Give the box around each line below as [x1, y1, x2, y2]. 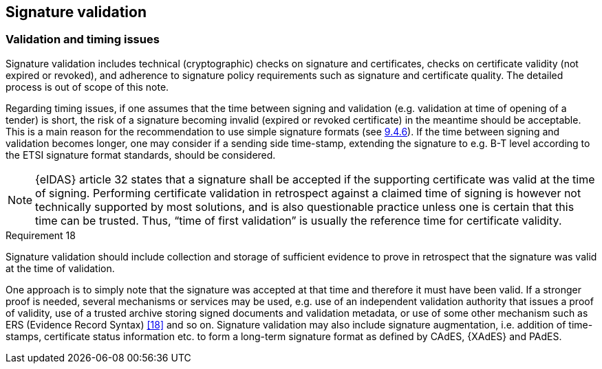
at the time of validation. [6, 262, 115, 274]
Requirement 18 [6, 229, 76, 241]
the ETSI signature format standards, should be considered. [6, 148, 276, 161]
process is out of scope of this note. [6, 80, 169, 93]
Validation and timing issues [6, 32, 160, 47]
